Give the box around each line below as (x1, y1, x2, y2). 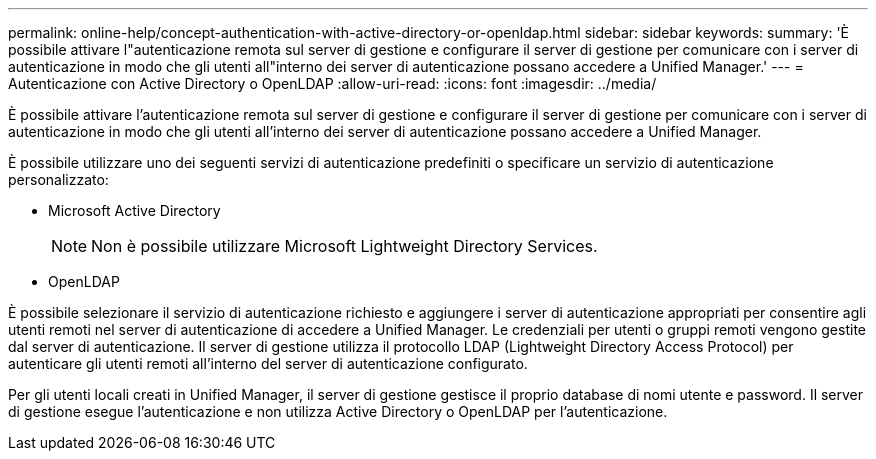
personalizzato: (8, 171, 109, 188)
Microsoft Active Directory (48, 202, 221, 219)
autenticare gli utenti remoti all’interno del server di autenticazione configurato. (8, 355, 528, 372)
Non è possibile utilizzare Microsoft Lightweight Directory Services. (91, 236, 598, 256)
